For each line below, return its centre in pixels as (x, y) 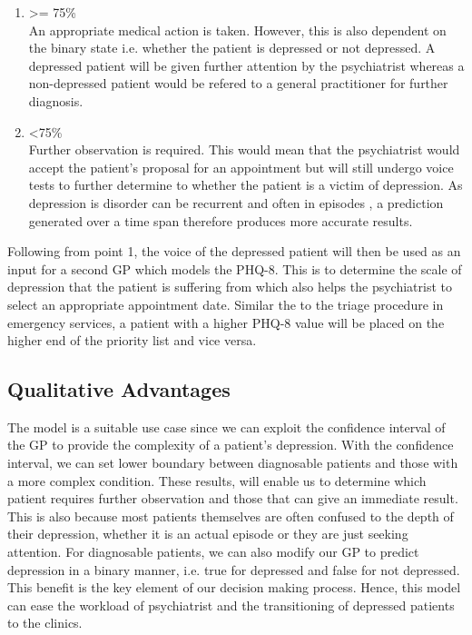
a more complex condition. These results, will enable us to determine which (217, 480)
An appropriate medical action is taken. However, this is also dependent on (237, 30)
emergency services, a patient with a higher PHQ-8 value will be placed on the (226, 322)
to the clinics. (45, 623)
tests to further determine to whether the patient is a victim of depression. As (246, 185)
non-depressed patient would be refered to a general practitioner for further (238, 83)
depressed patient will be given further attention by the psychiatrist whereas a (246, 65)
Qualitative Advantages (119, 389)
